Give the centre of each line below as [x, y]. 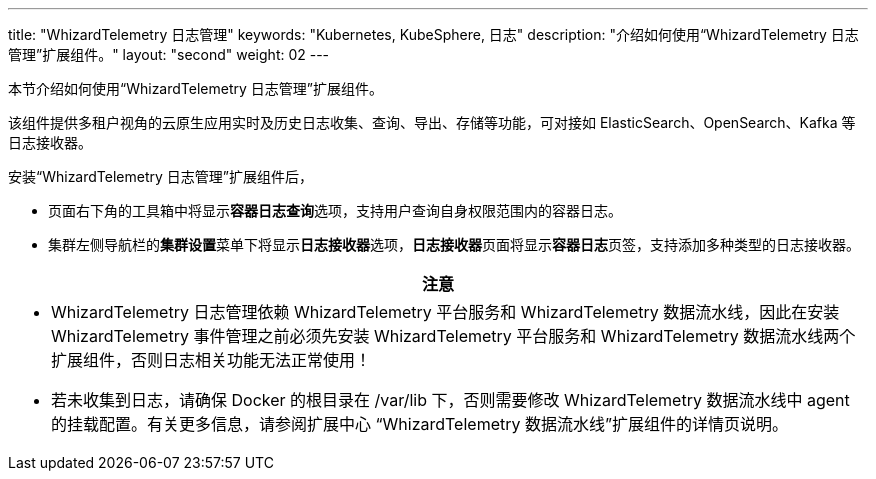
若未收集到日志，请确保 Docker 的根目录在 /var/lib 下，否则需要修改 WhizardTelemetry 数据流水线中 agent [450, 400]
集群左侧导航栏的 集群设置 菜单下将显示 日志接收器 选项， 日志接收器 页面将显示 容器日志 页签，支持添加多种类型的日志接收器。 [454, 244]
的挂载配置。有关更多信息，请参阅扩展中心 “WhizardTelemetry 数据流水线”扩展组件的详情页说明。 [420, 424]
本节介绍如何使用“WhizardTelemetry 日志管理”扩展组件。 [195, 88]
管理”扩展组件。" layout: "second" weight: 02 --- [169, 54]
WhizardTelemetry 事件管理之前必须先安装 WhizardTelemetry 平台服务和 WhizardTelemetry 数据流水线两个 [453, 336]
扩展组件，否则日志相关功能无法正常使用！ [211, 360]
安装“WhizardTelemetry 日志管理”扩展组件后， [160, 176]
